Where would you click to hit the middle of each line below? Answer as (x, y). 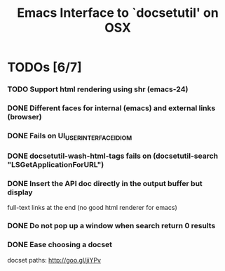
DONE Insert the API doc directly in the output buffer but (105, 184)
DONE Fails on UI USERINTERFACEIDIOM (70, 136)
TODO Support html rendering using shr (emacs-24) (98, 89)
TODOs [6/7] (45, 67)
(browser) (25, 117)
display (20, 192)
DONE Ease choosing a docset (60, 245)
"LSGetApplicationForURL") (56, 165)
